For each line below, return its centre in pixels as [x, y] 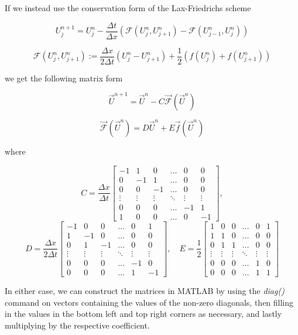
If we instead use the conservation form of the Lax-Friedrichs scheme [128, 8]
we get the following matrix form [64, 78]
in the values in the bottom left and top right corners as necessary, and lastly [143, 314]
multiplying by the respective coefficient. [77, 325]
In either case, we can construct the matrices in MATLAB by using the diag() [145, 290]
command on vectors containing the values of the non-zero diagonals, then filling [149, 302]
